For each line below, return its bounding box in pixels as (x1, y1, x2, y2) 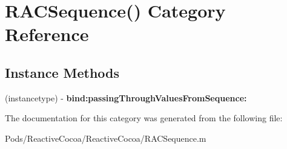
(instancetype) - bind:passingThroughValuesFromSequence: (5, 91, 247, 104)
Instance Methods (5, 63, 119, 81)
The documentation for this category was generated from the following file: (5, 112, 283, 124)
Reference (5, 22, 89, 46)
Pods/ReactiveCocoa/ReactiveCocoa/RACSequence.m (5, 132, 206, 144)
